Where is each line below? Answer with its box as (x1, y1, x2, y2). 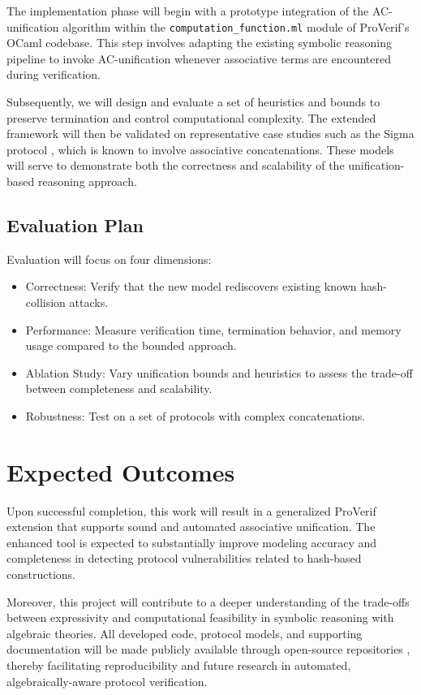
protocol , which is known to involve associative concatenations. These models (6, 140, 394, 158)
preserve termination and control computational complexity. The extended (6, 109, 376, 126)
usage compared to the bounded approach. (25, 337, 237, 354)
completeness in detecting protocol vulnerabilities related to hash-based (6, 550, 362, 567)
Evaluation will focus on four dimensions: (6, 250, 212, 267)
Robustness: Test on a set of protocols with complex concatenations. (25, 407, 366, 424)
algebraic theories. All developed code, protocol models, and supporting (6, 624, 363, 641)
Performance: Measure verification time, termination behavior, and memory (25, 321, 402, 338)
